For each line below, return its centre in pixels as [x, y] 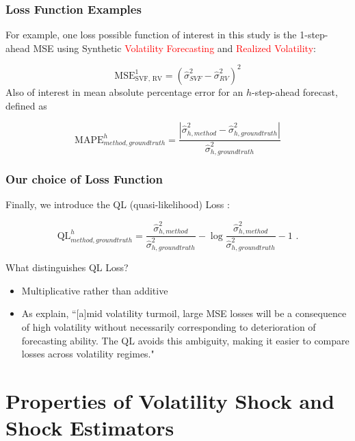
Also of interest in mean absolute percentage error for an [124, 91]
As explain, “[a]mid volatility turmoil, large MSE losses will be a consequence [184, 313]
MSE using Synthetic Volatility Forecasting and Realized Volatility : [174, 48]
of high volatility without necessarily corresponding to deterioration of [169, 326]
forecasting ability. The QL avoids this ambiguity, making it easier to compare [185, 340]
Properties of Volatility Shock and [170, 400]
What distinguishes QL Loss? [67, 267]
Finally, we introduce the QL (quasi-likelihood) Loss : [118, 204]
